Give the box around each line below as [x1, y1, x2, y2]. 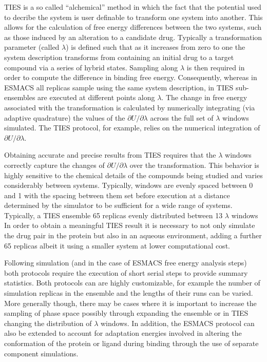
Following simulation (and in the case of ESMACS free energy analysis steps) [4, 257, 247, 268]
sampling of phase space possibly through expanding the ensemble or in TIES [4, 308, 249, 318]
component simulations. [4, 348, 79, 358]
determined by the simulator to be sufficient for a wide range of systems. [4, 200, 233, 211]
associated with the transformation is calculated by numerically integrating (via [4, 102, 255, 112]
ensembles [4, 92, 35, 103]
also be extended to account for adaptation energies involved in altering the [4, 328, 242, 338]
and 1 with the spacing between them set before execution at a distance [4, 189, 230, 200]
